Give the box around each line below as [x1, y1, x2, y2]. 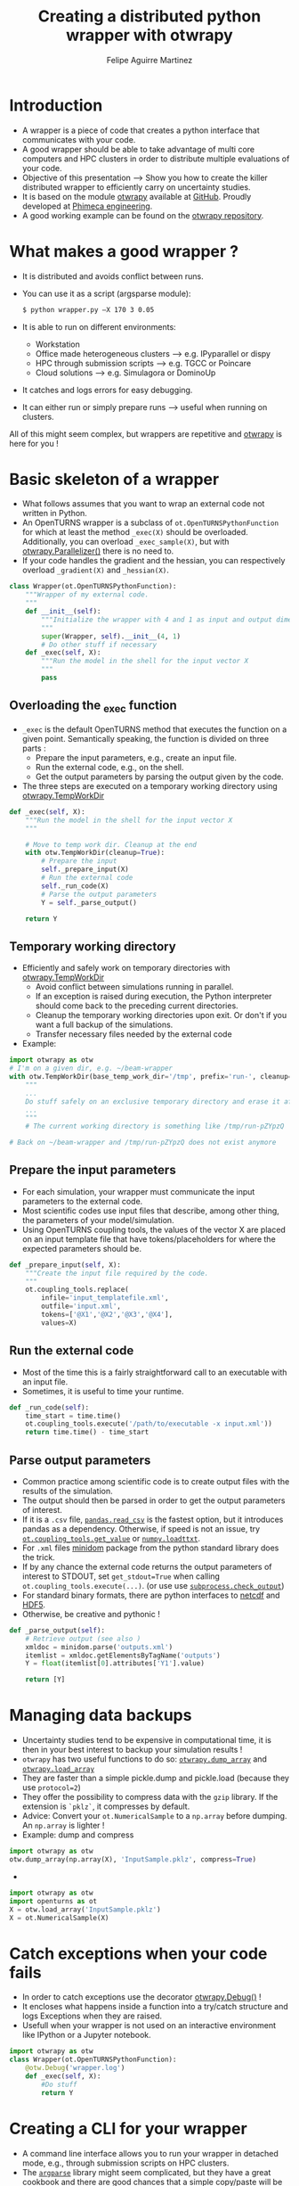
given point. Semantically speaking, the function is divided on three [21, 733, 270, 744]
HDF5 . [21, 1598, 46, 1610]
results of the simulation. [21, 1485, 113, 1496]
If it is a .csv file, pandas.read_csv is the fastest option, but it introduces [21, 1514, 284, 1524]
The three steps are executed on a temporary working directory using [21, 780, 278, 791]
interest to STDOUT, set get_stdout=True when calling [21, 1571, 221, 1582]
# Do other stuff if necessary [41, 640, 158, 649]
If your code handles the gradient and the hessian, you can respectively [21, 555, 286, 566]
